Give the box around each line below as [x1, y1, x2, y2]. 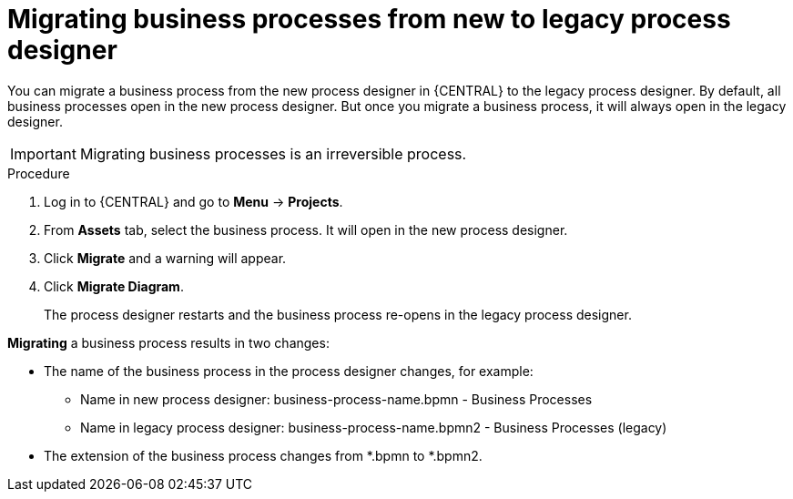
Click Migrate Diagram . [44, 278, 184, 294]
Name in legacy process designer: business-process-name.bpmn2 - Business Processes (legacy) [80, 419, 667, 435]
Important [10, 144, 76, 163]
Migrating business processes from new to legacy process [7, 4, 731, 35]
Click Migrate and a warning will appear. [44, 249, 287, 266]
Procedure [7, 165, 70, 181]
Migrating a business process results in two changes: [7, 334, 330, 351]
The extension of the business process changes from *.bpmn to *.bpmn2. [44, 447, 483, 463]
